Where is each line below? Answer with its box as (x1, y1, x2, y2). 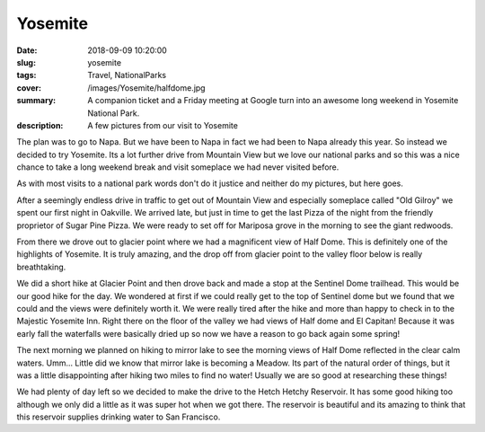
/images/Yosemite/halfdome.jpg (87, 82, 206, 93)
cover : (16, 82, 42, 93)
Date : (16, 45, 38, 56)
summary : (16, 95, 57, 106)
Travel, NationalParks (87, 70, 166, 81)
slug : (16, 57, 36, 67)
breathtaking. (16, 261, 66, 272)
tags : (16, 70, 37, 81)
